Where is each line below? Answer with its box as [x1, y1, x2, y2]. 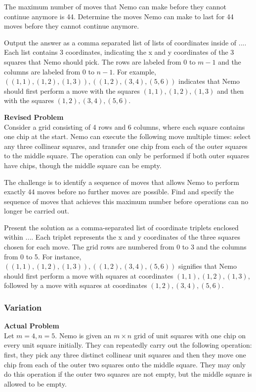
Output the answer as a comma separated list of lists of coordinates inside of [4, 37, 237, 47]
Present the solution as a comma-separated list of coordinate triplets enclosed [4, 222, 239, 232]
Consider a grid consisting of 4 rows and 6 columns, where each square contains [4, 121, 245, 132]
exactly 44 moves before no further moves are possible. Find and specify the [4, 186, 234, 197]
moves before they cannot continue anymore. [4, 21, 139, 31]
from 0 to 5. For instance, [4, 251, 82, 261]
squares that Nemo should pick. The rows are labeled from [4, 56, 181, 67]
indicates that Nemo [178, 76, 240, 86]
